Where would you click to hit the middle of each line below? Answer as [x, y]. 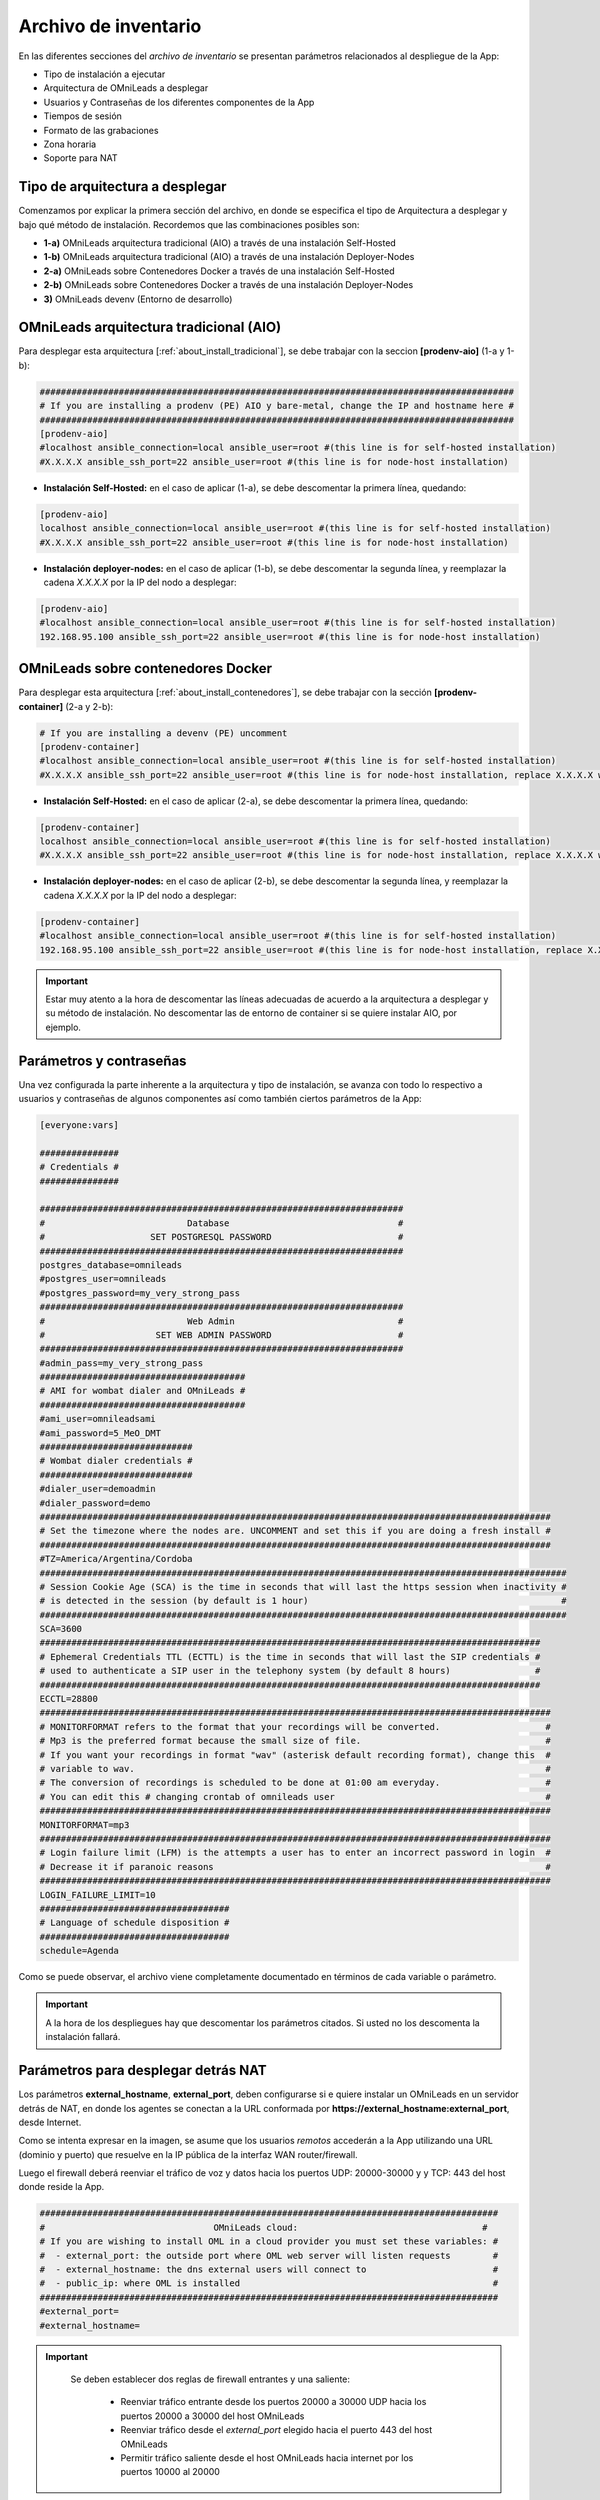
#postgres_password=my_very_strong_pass [139, 1293]
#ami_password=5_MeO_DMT [100, 1433]
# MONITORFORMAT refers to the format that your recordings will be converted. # [295, 1726]
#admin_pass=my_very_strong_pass [121, 1363]
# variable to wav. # [295, 1768]
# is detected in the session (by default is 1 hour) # [303, 1601]
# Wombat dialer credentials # [116, 1461]
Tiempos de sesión [82, 116]
